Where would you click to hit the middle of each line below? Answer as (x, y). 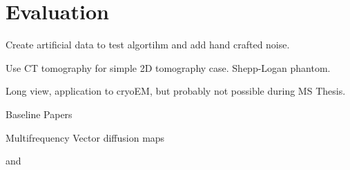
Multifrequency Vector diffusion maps (85, 137)
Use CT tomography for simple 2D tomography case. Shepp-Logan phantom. (168, 67)
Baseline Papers (39, 114)
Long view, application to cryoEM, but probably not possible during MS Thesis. (176, 91)
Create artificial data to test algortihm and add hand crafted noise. (148, 45)
